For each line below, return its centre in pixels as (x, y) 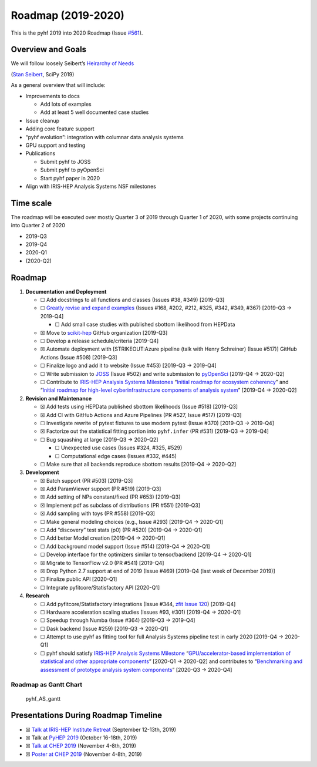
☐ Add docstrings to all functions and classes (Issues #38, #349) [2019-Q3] (132, 300)
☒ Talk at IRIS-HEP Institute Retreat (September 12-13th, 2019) (101, 729)
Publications (41, 153)
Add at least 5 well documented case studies (95, 112)
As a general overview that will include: (58, 85)
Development (42, 472)
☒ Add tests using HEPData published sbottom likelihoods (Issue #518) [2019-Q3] (139, 407)
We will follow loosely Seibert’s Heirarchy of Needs (72, 63)
